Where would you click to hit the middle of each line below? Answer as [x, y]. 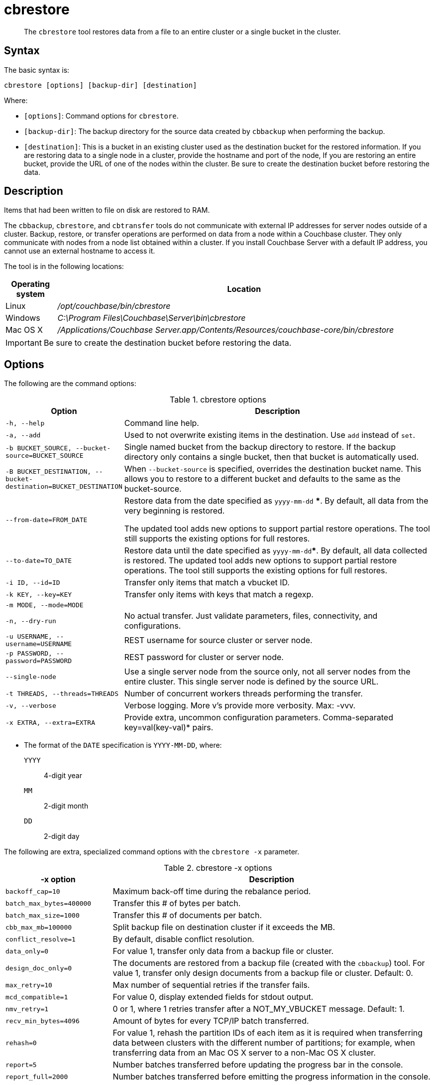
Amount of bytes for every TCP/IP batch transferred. [211, 1021]
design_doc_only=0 [39, 968]
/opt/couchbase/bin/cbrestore [114, 306]
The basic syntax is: [37, 70]
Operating [31, 284]
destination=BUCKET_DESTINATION [64, 486]
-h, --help [25, 423]
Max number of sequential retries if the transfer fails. [211, 985]
